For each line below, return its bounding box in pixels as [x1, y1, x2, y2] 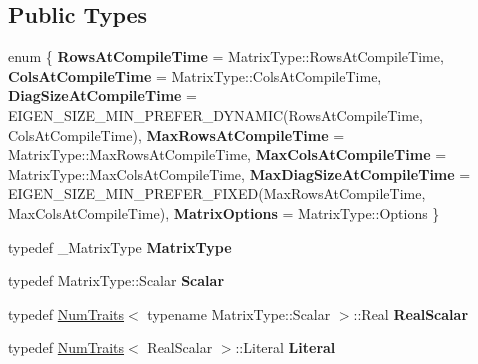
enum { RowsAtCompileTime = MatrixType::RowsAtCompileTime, [8, 46, 444, 67]
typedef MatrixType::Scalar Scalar [8, 270, 225, 291]
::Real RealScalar [353, 303, 469, 324]
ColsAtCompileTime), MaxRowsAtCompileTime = [8, 124, 345, 145]
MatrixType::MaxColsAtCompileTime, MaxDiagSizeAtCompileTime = [8, 163, 471, 184]
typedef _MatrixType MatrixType [8, 236, 232, 257]
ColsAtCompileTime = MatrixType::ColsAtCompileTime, [8, 65, 382, 86]
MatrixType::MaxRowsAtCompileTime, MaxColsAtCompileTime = [8, 144, 447, 165]
